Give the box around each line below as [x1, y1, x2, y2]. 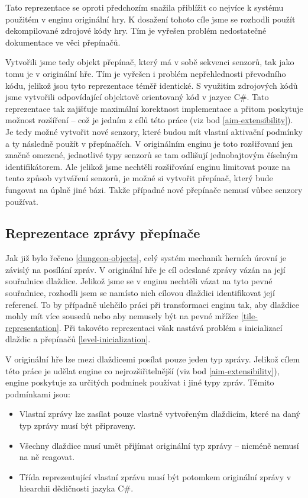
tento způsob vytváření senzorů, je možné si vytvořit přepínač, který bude [5, 172, 273, 184]
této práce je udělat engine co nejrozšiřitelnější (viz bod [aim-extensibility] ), [5, 364, 280, 377]
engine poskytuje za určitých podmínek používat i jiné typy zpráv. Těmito [5, 376, 274, 388]
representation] [5, 321, 59, 333]
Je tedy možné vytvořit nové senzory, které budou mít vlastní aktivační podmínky [5, 125, 303, 137]
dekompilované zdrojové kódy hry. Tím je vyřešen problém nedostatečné [5, 24, 267, 37]
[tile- [241, 310, 258, 322]
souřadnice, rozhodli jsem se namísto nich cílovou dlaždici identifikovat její [5, 287, 275, 299]
